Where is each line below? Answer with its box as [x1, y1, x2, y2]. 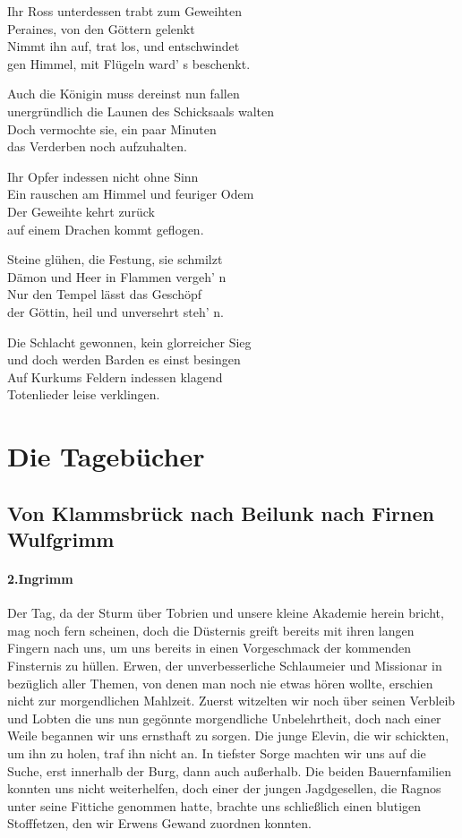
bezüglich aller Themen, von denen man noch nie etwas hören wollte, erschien [7, 673, 433, 692]
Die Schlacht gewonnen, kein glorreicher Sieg [7, 332, 252, 351]
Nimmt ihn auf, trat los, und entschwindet [7, 37, 240, 56]
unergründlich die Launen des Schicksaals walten [7, 101, 275, 120]
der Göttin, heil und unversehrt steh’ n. [7, 302, 224, 321]
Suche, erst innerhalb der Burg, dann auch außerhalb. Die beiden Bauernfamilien [7, 761, 452, 780]
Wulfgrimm [7, 526, 115, 553]
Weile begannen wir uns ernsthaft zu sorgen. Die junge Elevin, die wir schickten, [7, 726, 449, 745]
